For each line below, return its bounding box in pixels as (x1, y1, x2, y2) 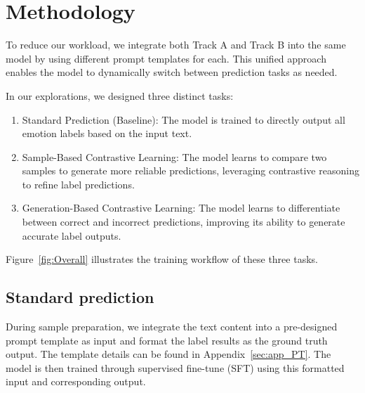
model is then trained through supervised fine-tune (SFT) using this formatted (6, 360, 345, 375)
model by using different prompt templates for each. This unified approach (6, 51, 326, 65)
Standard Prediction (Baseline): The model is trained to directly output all (22, 112, 345, 127)
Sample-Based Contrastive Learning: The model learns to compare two (22, 149, 327, 164)
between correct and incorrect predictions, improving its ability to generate (22, 214, 345, 229)
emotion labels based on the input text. (22, 126, 192, 141)
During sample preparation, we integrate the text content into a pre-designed (6, 319, 338, 334)
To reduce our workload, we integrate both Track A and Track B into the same (6, 37, 346, 52)
